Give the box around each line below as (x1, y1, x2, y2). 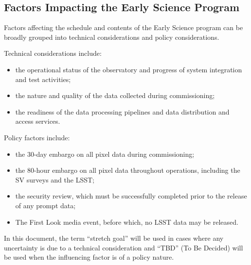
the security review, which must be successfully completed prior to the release (15, 191, 247, 201)
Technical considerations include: (4, 48, 102, 58)
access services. (15, 116, 60, 126)
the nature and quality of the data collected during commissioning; (15, 90, 215, 100)
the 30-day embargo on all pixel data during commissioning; (15, 149, 195, 159)
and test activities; (15, 74, 71, 84)
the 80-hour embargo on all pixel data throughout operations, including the (15, 165, 240, 175)
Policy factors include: (4, 132, 70, 142)
